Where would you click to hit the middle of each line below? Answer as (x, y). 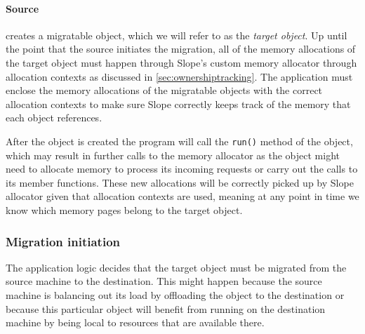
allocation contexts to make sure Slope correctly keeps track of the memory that (178, 103)
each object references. (54, 118)
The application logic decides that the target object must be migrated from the (176, 267)
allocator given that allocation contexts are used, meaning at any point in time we (182, 196)
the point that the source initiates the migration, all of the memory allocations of (181, 49)
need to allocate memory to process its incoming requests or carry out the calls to (182, 169)
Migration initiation (63, 241)
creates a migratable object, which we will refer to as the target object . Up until (177, 35)
